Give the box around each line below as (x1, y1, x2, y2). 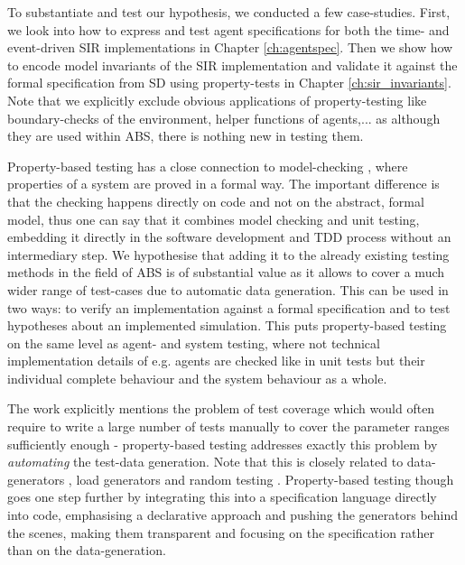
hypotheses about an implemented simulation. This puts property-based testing (7, 316, 447, 335)
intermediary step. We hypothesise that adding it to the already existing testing (7, 245, 450, 264)
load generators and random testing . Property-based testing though (76, 469, 454, 488)
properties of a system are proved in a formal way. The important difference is (7, 174, 440, 193)
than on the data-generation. (7, 541, 166, 560)
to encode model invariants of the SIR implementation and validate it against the (7, 55, 458, 74)
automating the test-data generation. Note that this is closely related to (7, 452, 404, 471)
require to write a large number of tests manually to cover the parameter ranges (7, 417, 450, 436)
